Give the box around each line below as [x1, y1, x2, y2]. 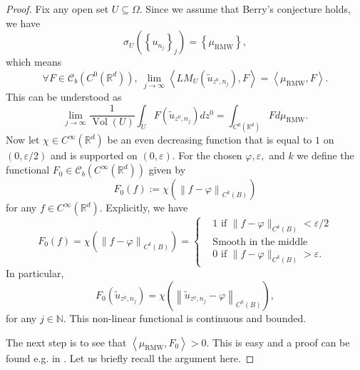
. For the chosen [172, 148, 242, 163]
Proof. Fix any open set [6, 1, 109, 16]
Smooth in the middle [212, 237, 308, 248]
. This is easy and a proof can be [206, 334, 350, 349]
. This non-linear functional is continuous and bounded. [63, 310, 307, 325]
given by [148, 162, 186, 177]
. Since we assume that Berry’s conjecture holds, [139, 1, 351, 16]
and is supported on [50, 148, 138, 163]
